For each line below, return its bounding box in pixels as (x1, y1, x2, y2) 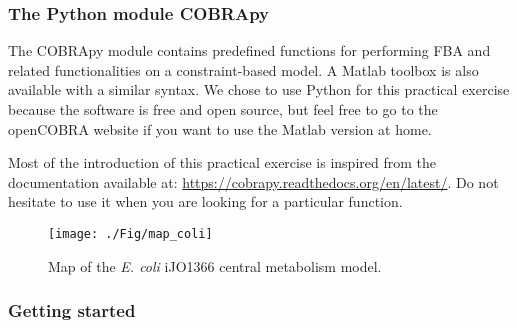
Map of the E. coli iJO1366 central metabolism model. (48, 255, 382, 276)
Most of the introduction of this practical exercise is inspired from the (8, 152, 436, 173)
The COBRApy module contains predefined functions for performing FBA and (8, 40, 491, 61)
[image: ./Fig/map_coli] (48, 226, 213, 241)
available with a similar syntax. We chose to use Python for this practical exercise (8, 79, 510, 100)
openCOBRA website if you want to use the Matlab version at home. (8, 118, 432, 139)
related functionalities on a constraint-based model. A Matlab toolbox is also (8, 59, 479, 80)
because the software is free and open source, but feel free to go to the (8, 99, 438, 119)
